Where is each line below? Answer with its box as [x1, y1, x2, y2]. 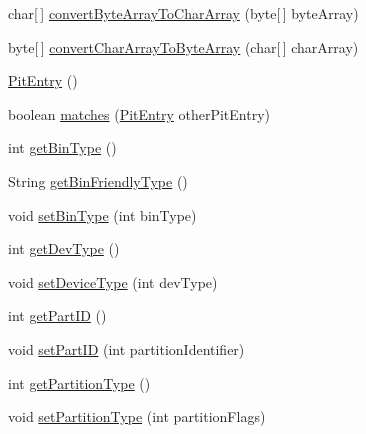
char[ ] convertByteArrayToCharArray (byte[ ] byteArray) [8, 3, 359, 23]
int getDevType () [8, 238, 120, 259]
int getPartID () [8, 305, 107, 326]
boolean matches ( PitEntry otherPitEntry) [8, 103, 270, 124]
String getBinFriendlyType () [8, 170, 188, 191]
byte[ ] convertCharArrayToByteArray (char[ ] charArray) [8, 36, 359, 57]
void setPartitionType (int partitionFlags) [8, 406, 266, 427]
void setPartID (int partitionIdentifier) [8, 338, 245, 359]
